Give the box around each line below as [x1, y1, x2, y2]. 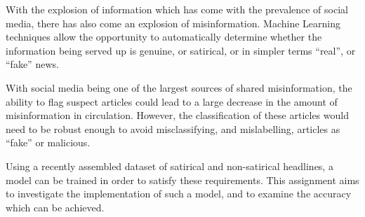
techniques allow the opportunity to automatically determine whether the [6, 29, 322, 44]
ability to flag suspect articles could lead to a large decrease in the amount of [6, 94, 338, 108]
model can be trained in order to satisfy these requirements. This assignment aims [6, 172, 359, 187]
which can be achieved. [6, 199, 105, 214]
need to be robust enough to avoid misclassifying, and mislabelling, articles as [6, 121, 340, 136]
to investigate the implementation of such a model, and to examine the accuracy [6, 186, 352, 201]
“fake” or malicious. [6, 135, 91, 150]
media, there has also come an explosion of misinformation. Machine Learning [6, 15, 341, 30]
